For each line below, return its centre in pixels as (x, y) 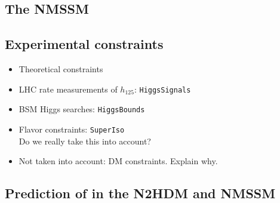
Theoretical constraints (61, 68)
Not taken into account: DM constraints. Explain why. (118, 161)
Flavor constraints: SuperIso (72, 129)
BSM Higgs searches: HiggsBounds (82, 109)
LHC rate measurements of (68, 89)
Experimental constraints (84, 44)
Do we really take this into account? (85, 141)
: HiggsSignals (162, 89)
